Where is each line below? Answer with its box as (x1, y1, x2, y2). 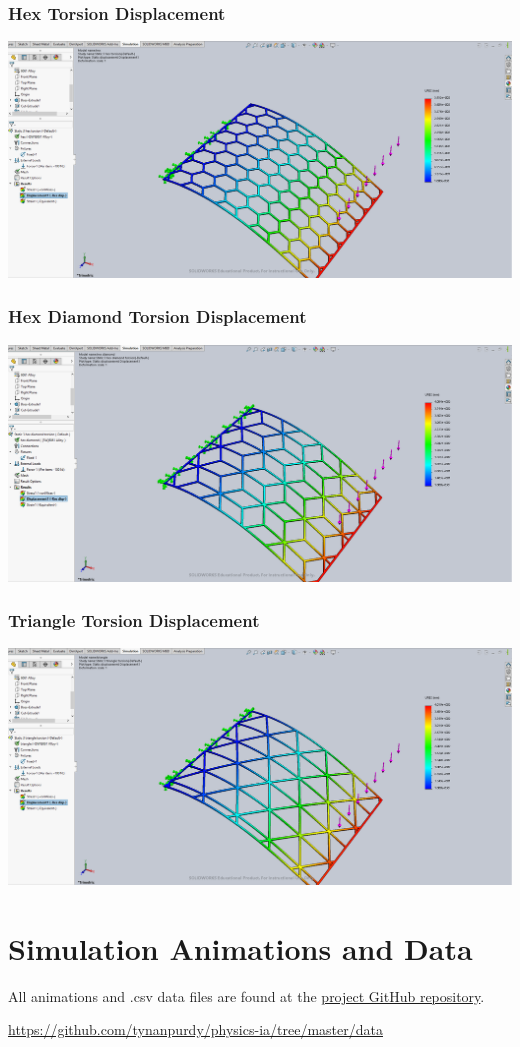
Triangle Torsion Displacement (8, 608, 260, 633)
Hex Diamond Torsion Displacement (8, 304, 307, 329)
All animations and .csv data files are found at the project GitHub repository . (8, 985, 485, 1006)
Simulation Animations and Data (8, 927, 473, 968)
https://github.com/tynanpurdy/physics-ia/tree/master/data (8, 1019, 383, 1040)
